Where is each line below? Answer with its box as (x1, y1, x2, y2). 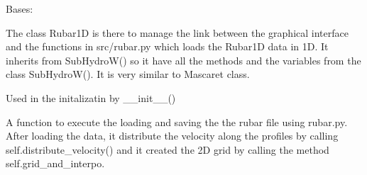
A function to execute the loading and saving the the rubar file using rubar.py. (6, 114, 348, 129)
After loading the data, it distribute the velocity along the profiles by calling (6, 128, 339, 143)
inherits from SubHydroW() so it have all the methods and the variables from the (6, 52, 361, 67)
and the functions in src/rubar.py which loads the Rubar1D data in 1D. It (6, 39, 329, 54)
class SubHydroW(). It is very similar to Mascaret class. (6, 67, 250, 81)
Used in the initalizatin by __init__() (6, 90, 176, 105)
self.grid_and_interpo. (6, 156, 105, 171)
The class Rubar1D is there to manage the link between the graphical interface (6, 25, 349, 40)
